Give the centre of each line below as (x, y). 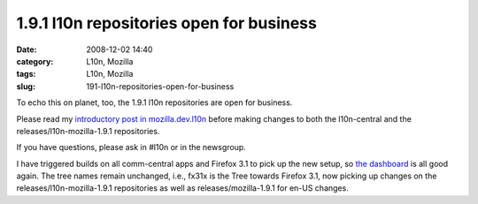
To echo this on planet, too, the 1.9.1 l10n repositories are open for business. (154, 102)
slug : (26, 86)
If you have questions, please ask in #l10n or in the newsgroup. (131, 147)
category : (35, 61)
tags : (26, 74)
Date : (27, 49)
